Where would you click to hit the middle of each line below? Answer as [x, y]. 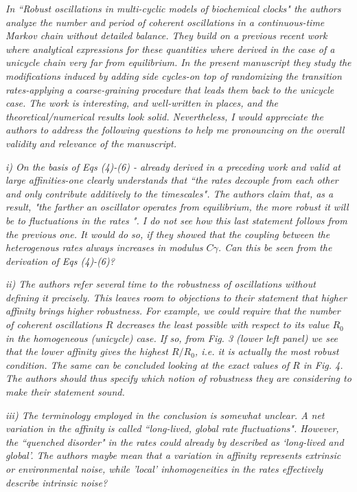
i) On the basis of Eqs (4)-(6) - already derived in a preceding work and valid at [173, 166]
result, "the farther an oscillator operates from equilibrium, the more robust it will [177, 207]
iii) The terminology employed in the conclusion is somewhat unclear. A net [165, 415]
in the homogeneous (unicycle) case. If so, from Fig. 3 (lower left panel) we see [172, 338]
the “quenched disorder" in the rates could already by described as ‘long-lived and [175, 441]
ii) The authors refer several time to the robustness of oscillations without [161, 284]
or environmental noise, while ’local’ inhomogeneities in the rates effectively [164, 469]
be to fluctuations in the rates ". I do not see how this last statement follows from [176, 220]
